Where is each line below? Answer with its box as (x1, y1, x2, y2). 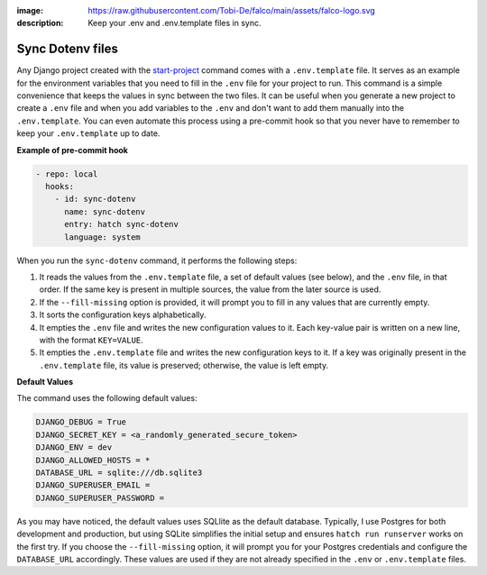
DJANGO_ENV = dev (35, 443, 113, 452)
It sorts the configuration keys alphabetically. (39, 309, 207, 320)
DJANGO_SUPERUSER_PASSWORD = (35, 492, 165, 503)
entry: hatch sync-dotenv (64, 219, 179, 230)
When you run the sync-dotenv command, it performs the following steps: (16, 255, 298, 266)
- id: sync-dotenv (54, 194, 136, 205)
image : (16, 5, 44, 15)
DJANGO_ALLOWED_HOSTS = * (35, 455, 151, 465)
